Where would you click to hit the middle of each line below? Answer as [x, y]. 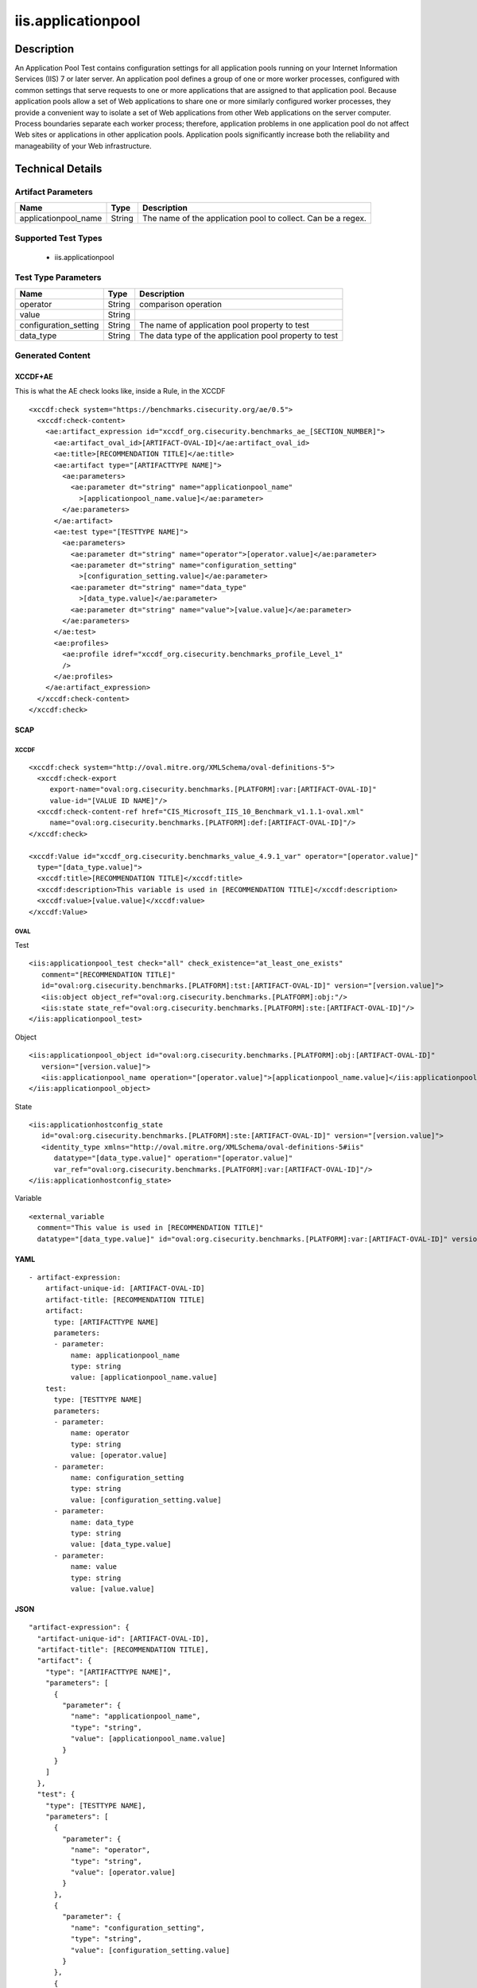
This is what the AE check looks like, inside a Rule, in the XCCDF [120, 391]
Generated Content [52, 355]
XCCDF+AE [34, 376]
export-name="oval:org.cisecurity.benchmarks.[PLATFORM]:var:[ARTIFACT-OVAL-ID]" [213, 790]
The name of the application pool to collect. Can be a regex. [254, 218]
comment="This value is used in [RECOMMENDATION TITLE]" [150, 1228]
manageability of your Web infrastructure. [83, 146]
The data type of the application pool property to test [238, 336]
